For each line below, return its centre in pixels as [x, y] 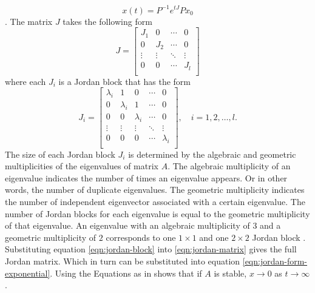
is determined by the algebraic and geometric [212, 154]
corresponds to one [141, 237]
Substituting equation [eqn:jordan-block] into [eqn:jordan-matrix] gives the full [151, 249]
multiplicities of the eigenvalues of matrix [82, 166]
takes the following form [107, 21]
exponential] [28, 273]
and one [214, 237]
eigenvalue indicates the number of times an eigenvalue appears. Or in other [146, 177]
